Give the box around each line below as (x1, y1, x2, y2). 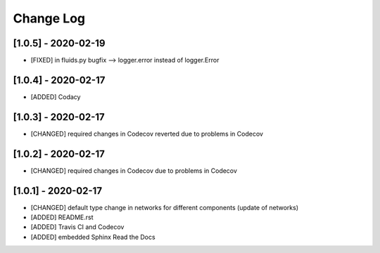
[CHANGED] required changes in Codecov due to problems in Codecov (30, 166, 237, 175)
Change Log (13, 11, 86, 26)
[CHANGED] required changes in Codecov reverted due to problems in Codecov (30, 129, 264, 138)
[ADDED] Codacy (30, 92, 81, 101)
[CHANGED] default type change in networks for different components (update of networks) (30, 203, 299, 212)
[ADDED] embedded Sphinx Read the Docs (30, 233, 156, 241)
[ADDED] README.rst (30, 213, 94, 221)
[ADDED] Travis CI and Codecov (30, 223, 125, 231)
